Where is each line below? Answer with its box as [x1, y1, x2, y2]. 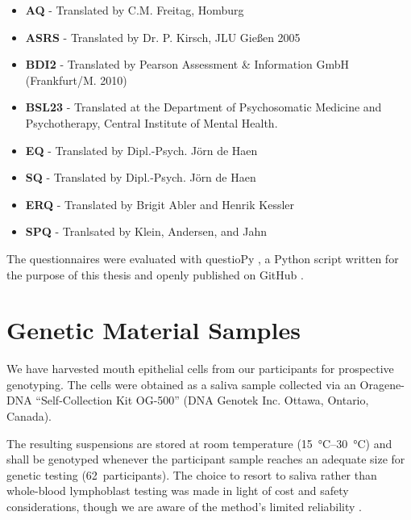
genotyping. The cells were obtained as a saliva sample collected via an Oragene [6, 375, 401, 392]
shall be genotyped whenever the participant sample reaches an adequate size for [6, 451, 405, 468]
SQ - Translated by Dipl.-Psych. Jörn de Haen [25, 169, 256, 186]
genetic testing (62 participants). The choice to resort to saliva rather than [6, 466, 377, 483]
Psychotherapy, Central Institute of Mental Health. [25, 114, 278, 131]
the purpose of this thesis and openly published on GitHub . [6, 266, 304, 283]
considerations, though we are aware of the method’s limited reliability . [6, 498, 363, 514]
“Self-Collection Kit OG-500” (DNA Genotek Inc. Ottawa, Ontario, [35, 392, 369, 409]
